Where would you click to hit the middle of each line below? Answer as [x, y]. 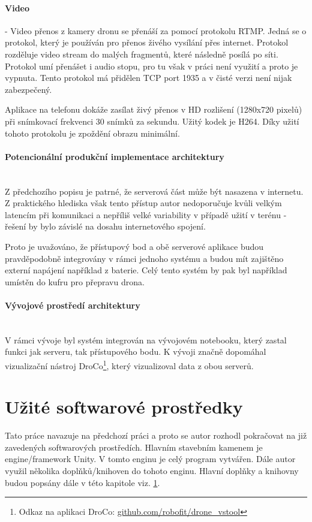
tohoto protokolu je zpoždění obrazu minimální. [92, 133]
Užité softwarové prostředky [124, 407]
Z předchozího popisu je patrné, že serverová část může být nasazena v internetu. [154, 191]
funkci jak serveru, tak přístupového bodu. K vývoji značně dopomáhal [136, 351]
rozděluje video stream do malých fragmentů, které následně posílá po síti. [142, 54]
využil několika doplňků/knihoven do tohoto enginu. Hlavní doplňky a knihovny [152, 471]
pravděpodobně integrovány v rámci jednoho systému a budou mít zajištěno [144, 258]
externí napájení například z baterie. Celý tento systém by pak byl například [146, 270]
